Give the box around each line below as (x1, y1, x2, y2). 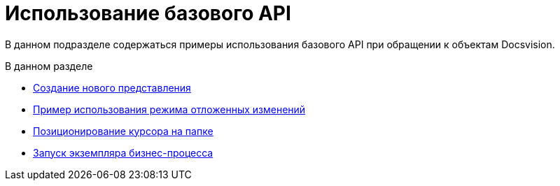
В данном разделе (5, 59, 93, 72)
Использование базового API (5, 1, 291, 25)
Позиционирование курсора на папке (33, 124, 213, 137)
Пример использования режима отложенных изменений (33, 103, 306, 115)
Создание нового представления (33, 81, 191, 94)
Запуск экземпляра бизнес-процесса (33, 146, 213, 159)
